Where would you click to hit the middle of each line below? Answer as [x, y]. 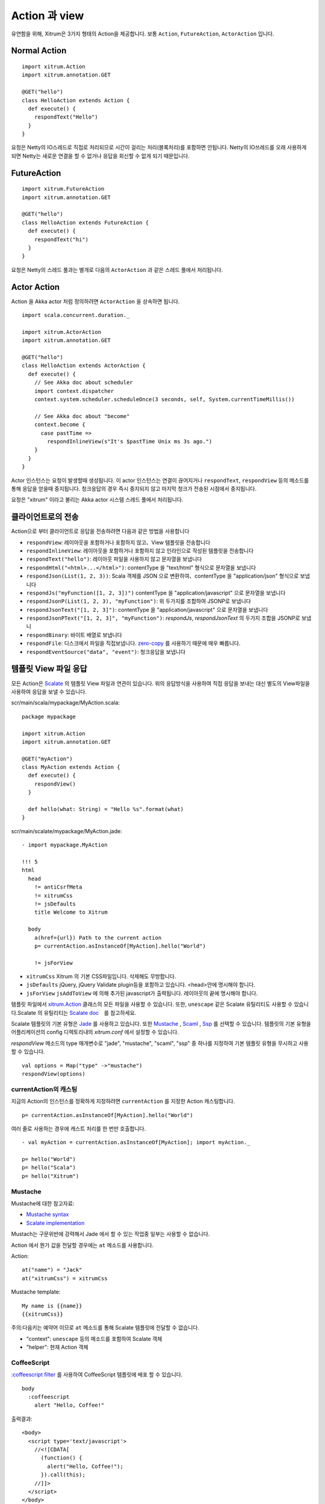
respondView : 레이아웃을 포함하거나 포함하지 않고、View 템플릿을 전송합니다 [118, 542]
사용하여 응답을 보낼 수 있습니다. [49, 691]
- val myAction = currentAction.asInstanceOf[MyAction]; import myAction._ [136, 1142]
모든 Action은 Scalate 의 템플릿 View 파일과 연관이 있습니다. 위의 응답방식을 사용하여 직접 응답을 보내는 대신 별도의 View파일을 [160, 683]
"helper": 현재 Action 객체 [57, 1347]
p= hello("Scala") [49, 1168]
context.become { [60, 425]
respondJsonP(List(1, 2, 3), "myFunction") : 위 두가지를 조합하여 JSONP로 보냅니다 [138, 601]
